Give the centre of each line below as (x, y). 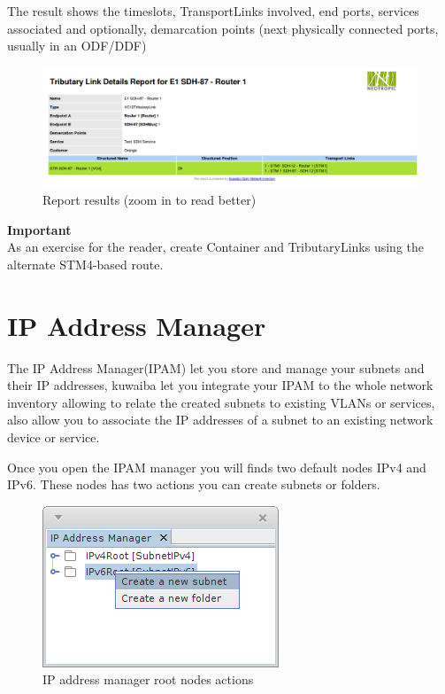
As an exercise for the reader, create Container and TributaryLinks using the (215, 247)
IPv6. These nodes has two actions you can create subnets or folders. (194, 484)
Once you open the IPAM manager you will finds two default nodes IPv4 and (217, 467)
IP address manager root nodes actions (148, 679)
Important (39, 229)
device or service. (54, 437)
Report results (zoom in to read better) (150, 200)
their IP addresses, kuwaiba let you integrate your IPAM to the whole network (220, 385)
